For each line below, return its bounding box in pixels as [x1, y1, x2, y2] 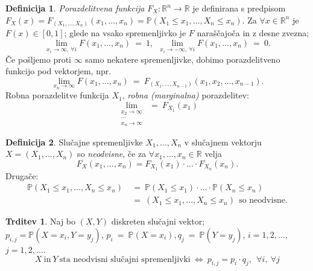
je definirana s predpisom [192, 2, 286, 14]
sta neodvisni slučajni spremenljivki [59, 255, 191, 264]
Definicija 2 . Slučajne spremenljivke [5, 135, 143, 148]
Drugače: [5, 169, 39, 182]
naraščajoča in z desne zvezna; [197, 27, 309, 39]
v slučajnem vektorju [184, 135, 262, 148]
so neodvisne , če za [77, 147, 147, 160]
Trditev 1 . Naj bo [5, 215, 76, 228]
